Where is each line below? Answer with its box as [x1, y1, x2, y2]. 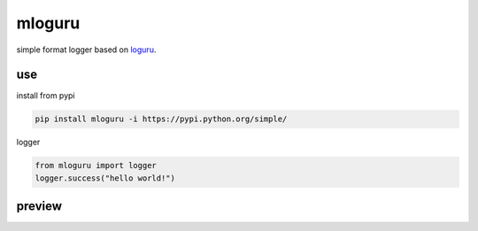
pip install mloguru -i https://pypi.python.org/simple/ [35, 114, 288, 124]
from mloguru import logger [35, 160, 157, 171]
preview [16, 199, 62, 214]
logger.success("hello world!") [35, 173, 176, 183]
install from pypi [16, 90, 75, 101]
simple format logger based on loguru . [16, 44, 157, 55]
